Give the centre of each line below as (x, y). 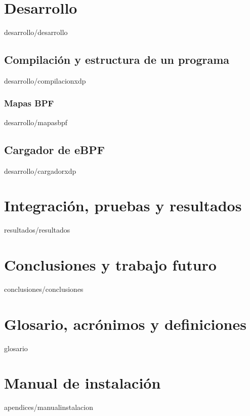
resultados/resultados (37, 230)
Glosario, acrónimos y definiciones (125, 324)
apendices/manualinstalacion (49, 407)
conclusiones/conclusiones (44, 289)
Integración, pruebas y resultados (123, 205)
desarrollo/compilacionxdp (45, 80)
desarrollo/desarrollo (36, 32)
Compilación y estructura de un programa (117, 60)
